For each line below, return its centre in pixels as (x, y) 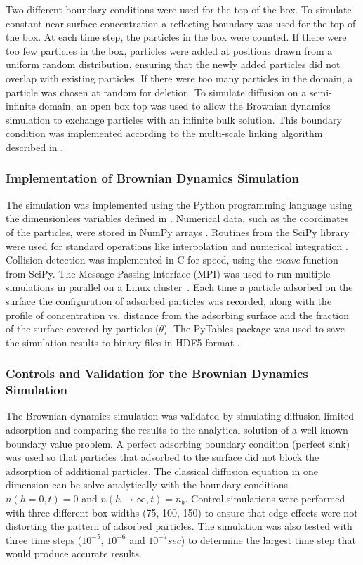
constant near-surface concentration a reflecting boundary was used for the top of (181, 23)
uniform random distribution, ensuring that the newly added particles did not (173, 64)
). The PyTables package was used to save (254, 329)
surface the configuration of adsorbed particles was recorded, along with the (169, 300)
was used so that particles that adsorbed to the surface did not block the (163, 457)
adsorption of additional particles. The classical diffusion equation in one (162, 470)
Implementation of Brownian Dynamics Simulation (152, 178)
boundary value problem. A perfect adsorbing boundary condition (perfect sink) (178, 443)
